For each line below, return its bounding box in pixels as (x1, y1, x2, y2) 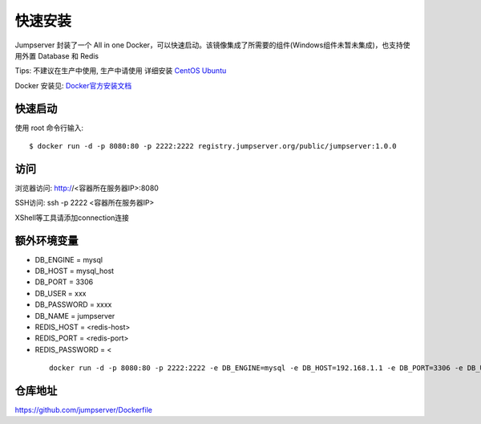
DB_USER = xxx (34, 288, 87, 298)
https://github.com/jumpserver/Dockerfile (14, 406, 152, 415)
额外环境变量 (14, 234, 79, 247)
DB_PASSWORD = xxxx (34, 300, 112, 309)
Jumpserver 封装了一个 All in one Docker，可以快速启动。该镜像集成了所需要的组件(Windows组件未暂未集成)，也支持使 (14, 40, 410, 50)
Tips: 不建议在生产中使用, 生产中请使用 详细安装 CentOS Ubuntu (14, 66, 227, 75)
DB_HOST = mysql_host (34, 266, 115, 275)
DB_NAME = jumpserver (34, 311, 115, 320)
